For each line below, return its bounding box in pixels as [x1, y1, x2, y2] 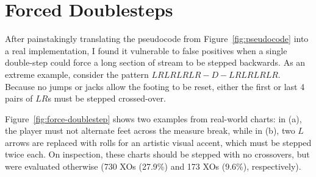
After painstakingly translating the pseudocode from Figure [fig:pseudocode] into [5, 32, 309, 45]
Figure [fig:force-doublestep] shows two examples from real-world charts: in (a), [5, 112, 302, 125]
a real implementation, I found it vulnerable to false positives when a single [5, 44, 287, 57]
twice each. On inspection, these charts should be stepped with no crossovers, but [5, 148, 310, 161]
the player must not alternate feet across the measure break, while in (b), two [5, 124, 295, 137]
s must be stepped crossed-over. [48, 92, 166, 105]
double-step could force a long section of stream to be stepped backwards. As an [5, 56, 306, 69]
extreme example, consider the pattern [5, 68, 149, 80]
